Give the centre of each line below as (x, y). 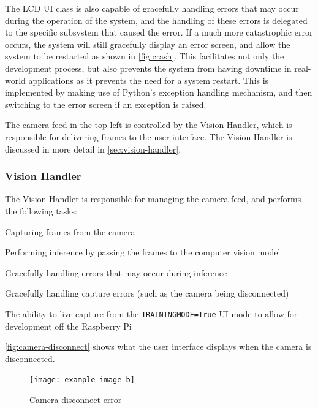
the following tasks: (41, 210)
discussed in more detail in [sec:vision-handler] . (93, 149)
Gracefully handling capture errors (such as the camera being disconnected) (147, 293)
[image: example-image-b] (82, 380)
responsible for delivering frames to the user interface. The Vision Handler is (149, 136)
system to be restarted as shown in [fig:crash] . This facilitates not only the (145, 56)
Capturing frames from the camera (70, 231)
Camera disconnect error (76, 399)
